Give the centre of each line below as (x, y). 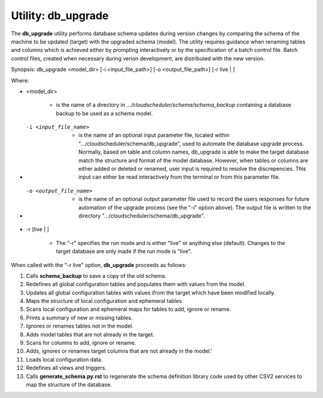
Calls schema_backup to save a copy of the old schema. (96, 275)
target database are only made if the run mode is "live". (124, 252)
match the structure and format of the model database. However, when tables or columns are (193, 160)
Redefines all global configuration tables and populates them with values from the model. (136, 284)
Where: (20, 80)
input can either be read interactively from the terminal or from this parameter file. (179, 177)
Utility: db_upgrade (60, 16)
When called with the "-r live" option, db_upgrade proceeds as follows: (99, 265)
